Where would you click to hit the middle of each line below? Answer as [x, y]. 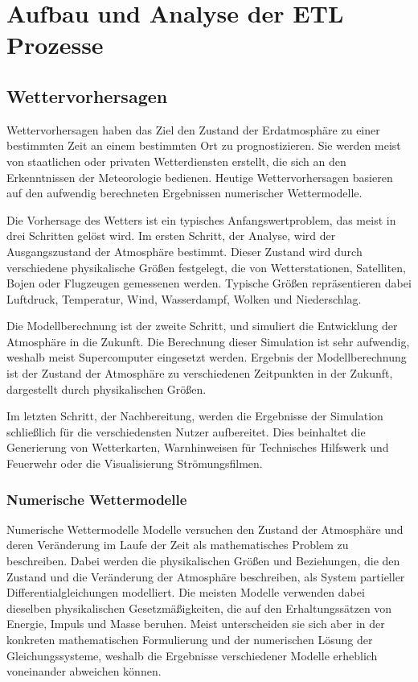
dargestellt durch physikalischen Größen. [107, 389]
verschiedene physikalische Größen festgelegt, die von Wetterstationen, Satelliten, [206, 267]
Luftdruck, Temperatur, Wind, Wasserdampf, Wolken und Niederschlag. [184, 298]
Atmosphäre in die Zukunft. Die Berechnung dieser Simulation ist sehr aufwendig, [208, 341]
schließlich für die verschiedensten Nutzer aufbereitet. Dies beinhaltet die [186, 431]
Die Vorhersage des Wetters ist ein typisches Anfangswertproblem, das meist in [201, 219]
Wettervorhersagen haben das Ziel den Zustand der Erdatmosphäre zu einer [193, 129]
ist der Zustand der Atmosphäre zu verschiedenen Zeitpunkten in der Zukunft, [200, 373]
